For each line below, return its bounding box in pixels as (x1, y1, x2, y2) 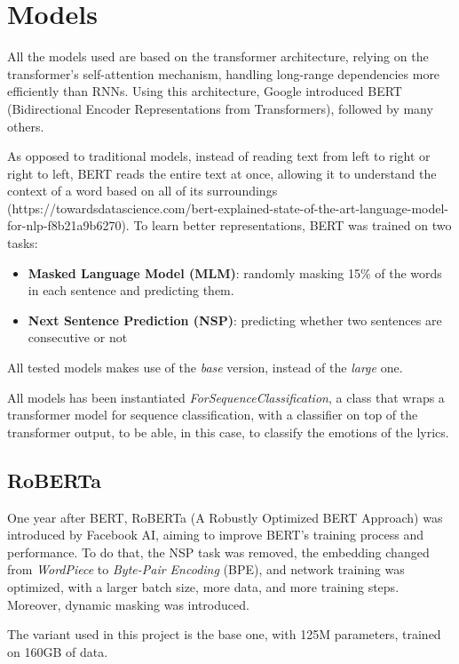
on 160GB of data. (7, 642, 108, 660)
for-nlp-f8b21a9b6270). (7, 216, 130, 235)
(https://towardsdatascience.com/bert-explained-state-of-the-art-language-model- (7, 198, 449, 217)
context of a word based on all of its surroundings (7, 181, 278, 200)
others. (7, 116, 44, 135)
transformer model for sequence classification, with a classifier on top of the (7, 405, 418, 424)
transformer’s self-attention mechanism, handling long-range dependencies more (7, 64, 440, 83)
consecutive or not (28, 328, 128, 347)
